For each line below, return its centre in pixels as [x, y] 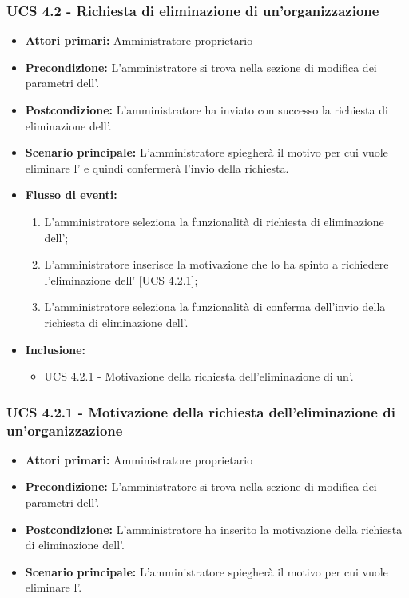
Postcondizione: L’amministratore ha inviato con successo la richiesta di [206, 110]
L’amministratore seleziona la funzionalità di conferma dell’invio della [215, 307]
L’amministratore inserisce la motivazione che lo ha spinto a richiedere [216, 264]
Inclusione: [56, 349]
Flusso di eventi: [71, 195]
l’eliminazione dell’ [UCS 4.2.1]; [121, 279]
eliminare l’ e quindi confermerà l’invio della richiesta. [157, 167]
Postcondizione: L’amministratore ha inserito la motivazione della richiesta [214, 529]
